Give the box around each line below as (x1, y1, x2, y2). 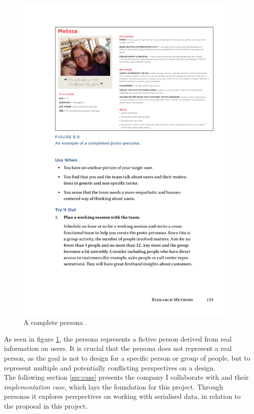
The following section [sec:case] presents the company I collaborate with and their (4, 372, 249, 382)
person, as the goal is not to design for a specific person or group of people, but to (4, 352, 250, 363)
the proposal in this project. (4, 400, 87, 411)
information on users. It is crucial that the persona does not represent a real (4, 343, 232, 353)
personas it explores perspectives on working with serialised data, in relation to (4, 391, 241, 401)
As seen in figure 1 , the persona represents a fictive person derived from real (4, 333, 232, 344)
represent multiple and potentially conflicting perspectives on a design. (4, 362, 215, 372)
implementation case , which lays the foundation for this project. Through (4, 381, 223, 391)
